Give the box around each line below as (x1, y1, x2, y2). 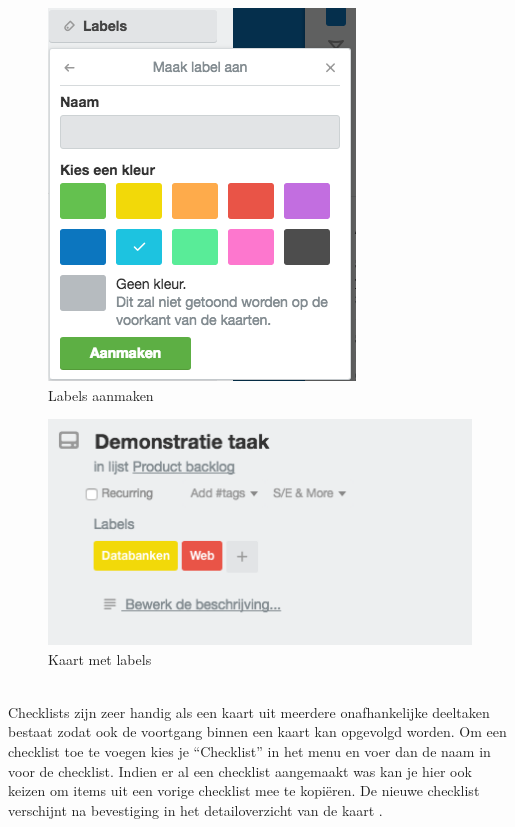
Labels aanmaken (48, 384, 154, 405)
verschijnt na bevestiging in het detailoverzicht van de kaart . (8, 799, 383, 820)
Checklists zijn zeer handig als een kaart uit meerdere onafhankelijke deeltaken (8, 701, 490, 722)
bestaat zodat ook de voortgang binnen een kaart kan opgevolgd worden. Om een (8, 721, 507, 742)
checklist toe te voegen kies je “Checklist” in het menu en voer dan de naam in (8, 741, 491, 762)
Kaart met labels (48, 648, 152, 669)
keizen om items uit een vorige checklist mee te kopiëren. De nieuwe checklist (8, 780, 480, 801)
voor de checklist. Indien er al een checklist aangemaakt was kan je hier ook (8, 760, 472, 781)
